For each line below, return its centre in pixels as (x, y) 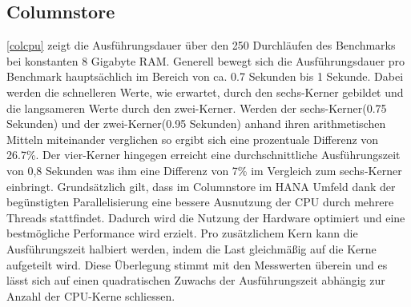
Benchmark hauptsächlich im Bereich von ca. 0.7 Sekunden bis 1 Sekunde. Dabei (205, 76)
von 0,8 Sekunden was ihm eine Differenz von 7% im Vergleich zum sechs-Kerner (204, 170)
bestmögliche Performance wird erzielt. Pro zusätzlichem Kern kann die (182, 233)
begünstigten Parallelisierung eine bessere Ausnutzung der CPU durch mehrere (200, 202)
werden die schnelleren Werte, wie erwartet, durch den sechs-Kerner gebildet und (205, 92)
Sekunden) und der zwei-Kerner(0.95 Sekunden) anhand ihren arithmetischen (196, 124)
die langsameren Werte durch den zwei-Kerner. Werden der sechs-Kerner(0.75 (197, 108)
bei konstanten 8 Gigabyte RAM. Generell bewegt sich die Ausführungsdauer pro (206, 60)
